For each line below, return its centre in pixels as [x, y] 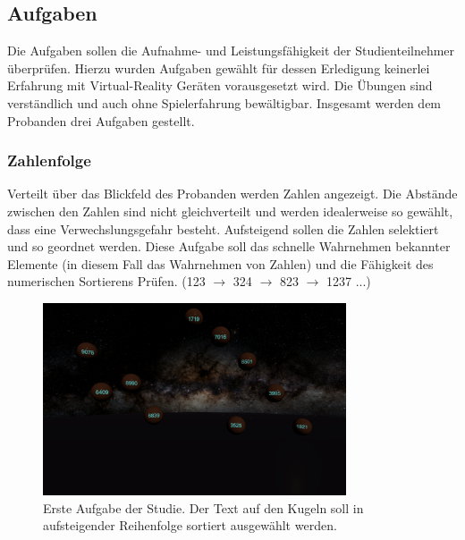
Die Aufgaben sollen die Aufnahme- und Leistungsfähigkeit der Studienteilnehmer [231, 51]
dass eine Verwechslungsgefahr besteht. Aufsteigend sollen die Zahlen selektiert [223, 228]
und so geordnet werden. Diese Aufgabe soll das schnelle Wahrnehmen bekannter [229, 246]
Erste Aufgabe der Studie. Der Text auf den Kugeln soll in [203, 507]
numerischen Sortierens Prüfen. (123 [106, 281]
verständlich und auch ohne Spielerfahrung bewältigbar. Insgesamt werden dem [224, 102]
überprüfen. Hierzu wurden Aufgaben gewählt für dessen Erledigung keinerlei [219, 67]
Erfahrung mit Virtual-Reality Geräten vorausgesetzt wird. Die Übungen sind [220, 85]
